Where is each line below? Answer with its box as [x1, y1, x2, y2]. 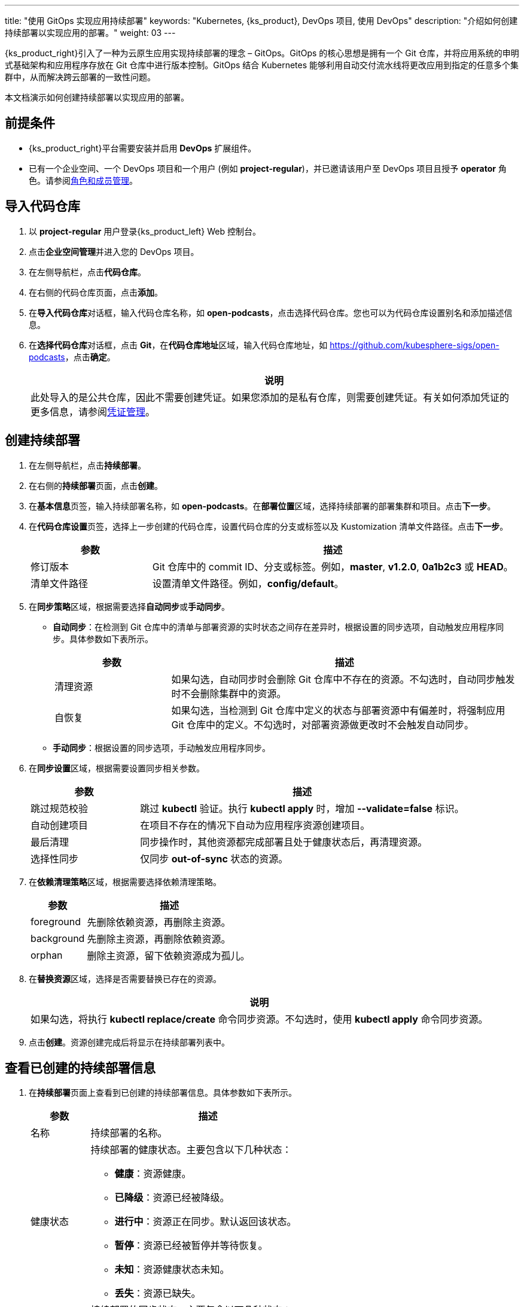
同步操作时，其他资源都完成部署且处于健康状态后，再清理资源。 [140, 835, 428, 848]
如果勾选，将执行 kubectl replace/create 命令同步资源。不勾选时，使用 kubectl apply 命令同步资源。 [31, 1013, 488, 1025]
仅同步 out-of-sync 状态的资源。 [140, 852, 288, 865]
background [31, 932, 85, 944]
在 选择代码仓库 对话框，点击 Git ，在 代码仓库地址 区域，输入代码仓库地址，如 [29, 339, 328, 350]
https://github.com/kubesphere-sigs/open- [330, 339, 499, 350]
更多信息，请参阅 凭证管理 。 [31, 405, 156, 418]
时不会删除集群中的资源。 [171, 687, 287, 700]
